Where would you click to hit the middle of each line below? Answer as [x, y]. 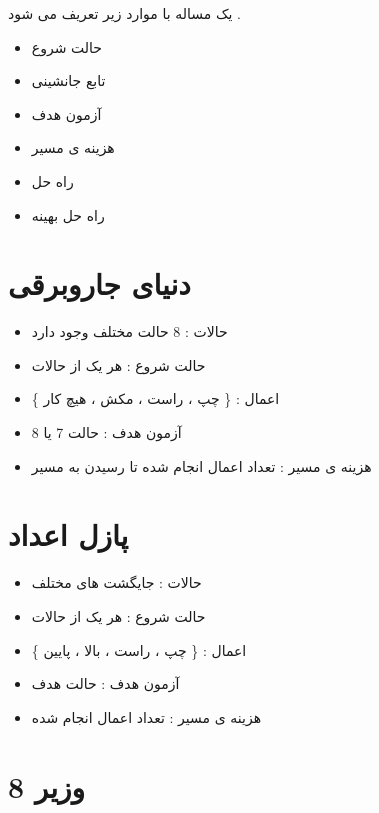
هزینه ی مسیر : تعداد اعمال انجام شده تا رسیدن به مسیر [201, 465]
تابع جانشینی [68, 80]
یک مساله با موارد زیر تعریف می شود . [124, 13]
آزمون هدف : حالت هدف [105, 683]
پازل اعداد [68, 534]
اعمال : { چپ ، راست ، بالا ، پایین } [139, 649]
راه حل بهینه [68, 214]
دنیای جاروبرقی [99, 283]
